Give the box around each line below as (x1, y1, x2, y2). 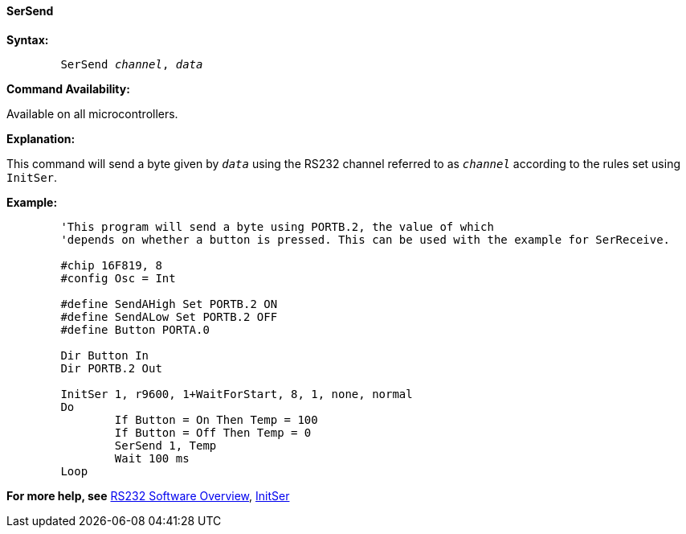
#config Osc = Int (60, 271, 176, 285)
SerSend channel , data (60, 57, 203, 71)
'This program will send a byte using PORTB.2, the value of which (60, 220, 494, 233)
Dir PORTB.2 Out (60, 361, 162, 375)
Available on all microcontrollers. (6, 106, 178, 121)
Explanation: (6, 131, 76, 146)
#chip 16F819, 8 (60, 258, 162, 272)
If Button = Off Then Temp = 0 (114, 425, 312, 439)
